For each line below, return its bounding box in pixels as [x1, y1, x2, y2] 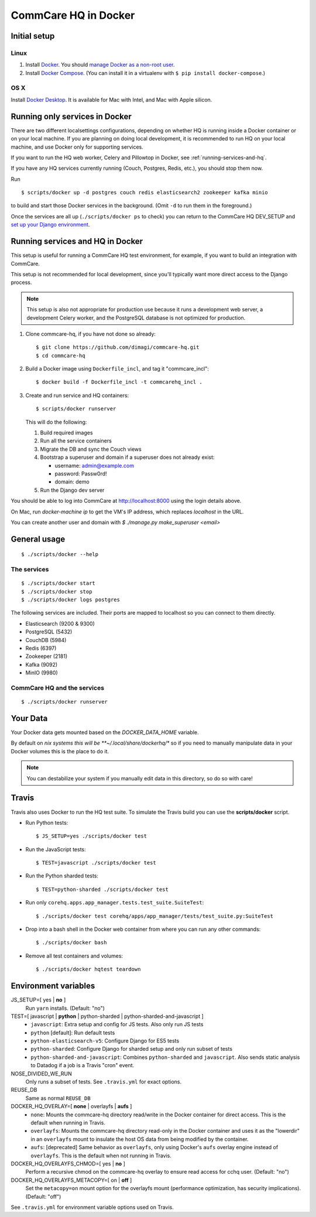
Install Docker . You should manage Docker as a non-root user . [25, 61, 175, 68]
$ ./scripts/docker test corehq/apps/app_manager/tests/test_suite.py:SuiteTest [36, 913, 274, 919]
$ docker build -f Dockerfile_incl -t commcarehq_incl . [36, 379, 203, 386]
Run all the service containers [40, 437, 112, 444]
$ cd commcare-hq [36, 352, 85, 359]
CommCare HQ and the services [11, 684, 105, 692]
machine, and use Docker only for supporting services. [11, 143, 143, 150]
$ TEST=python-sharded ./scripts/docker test [36, 886, 169, 893]
